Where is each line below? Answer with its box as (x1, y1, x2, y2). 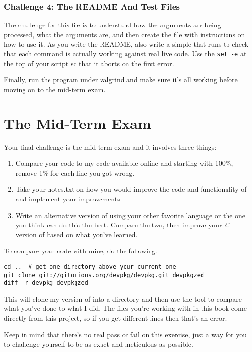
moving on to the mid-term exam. (4, 84, 106, 94)
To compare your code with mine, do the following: (4, 246, 157, 256)
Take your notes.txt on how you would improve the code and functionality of (15, 184, 247, 194)
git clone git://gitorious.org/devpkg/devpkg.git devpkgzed (4, 271, 204, 278)
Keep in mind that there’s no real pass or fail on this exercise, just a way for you (4, 329, 247, 339)
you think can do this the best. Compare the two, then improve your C (15, 220, 229, 230)
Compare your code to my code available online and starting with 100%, (15, 158, 233, 168)
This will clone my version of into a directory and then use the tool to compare (4, 293, 242, 303)
